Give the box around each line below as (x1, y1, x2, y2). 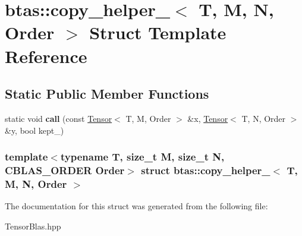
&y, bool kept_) (5, 124, 64, 136)
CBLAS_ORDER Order (5, 162, 125, 177)
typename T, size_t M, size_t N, (60, 149, 225, 164)
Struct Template (89, 20, 227, 45)
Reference (5, 43, 87, 68)
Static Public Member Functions (5, 84, 209, 103)
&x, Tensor (187, 112, 228, 124)
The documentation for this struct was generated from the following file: (5, 200, 268, 212)
